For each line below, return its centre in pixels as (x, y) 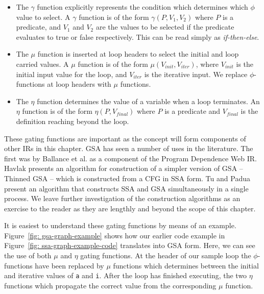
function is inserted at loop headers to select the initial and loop (138, 54)
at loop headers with (79, 84)
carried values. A (42, 64)
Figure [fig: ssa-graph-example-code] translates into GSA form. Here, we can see (130, 245)
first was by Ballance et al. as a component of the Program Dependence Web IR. (130, 158)
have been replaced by (69, 265)
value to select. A (43, 17)
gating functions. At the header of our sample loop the (166, 255)
